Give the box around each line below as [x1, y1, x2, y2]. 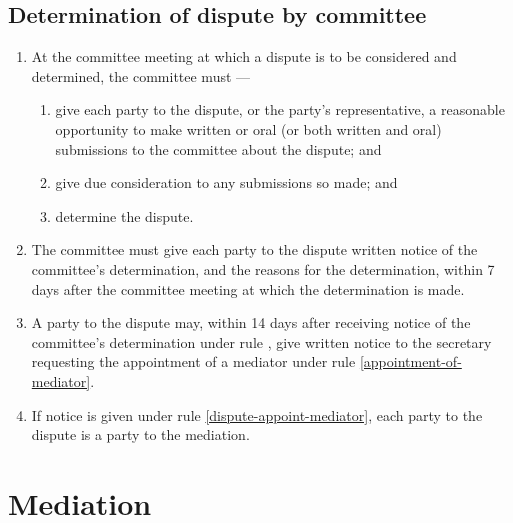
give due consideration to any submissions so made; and [55, 172, 398, 193]
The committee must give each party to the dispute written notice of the [31, 239, 478, 260]
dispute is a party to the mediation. [31, 424, 250, 445]
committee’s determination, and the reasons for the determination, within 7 [31, 258, 495, 279]
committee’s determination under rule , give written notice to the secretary [31, 331, 492, 352]
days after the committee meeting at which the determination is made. [31, 278, 465, 299]
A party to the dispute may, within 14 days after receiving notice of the [31, 312, 471, 333]
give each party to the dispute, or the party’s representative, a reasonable [55, 99, 505, 120]
